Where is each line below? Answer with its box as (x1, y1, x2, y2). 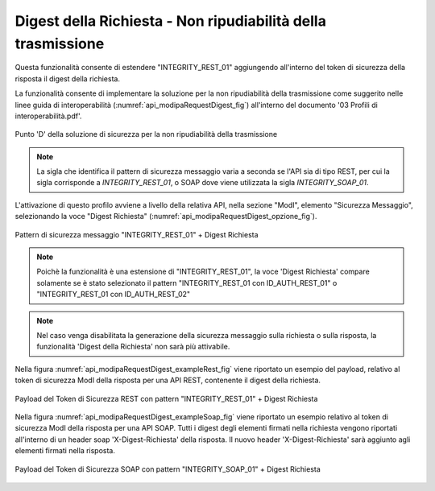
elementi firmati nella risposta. (14, 446, 116, 456)
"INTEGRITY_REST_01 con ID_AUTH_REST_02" (36, 290, 191, 299)
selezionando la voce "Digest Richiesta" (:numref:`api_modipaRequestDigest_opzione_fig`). (14, 212, 317, 221)
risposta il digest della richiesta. (14, 73, 121, 84)
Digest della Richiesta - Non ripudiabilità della (14, 12, 326, 30)
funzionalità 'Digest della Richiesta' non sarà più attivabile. (36, 342, 230, 352)
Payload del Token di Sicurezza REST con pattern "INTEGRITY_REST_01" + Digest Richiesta (14, 394, 318, 403)
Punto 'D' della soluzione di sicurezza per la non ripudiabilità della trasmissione (14, 130, 278, 139)
